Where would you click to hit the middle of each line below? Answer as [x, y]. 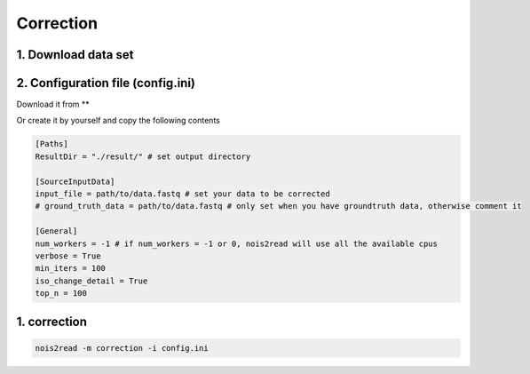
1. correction [52, 321]
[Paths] [51, 144]
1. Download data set [75, 55]
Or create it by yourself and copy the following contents [119, 121]
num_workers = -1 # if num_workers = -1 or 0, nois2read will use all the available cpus [237, 243]
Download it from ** [53, 104]
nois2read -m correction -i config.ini [122, 348]
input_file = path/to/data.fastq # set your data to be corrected [182, 194]
